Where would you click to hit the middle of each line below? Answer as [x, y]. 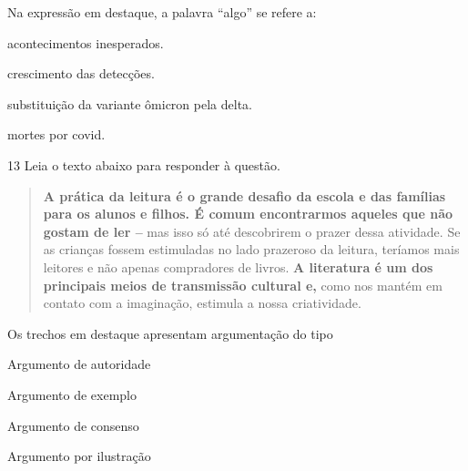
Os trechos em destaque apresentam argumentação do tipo [170, 333]
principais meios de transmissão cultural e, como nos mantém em [243, 285]
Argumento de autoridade [79, 364]
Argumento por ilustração [79, 456]
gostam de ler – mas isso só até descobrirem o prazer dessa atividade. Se [252, 231]
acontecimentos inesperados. [86, 42]
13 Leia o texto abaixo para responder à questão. [144, 164]
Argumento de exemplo [72, 394]
